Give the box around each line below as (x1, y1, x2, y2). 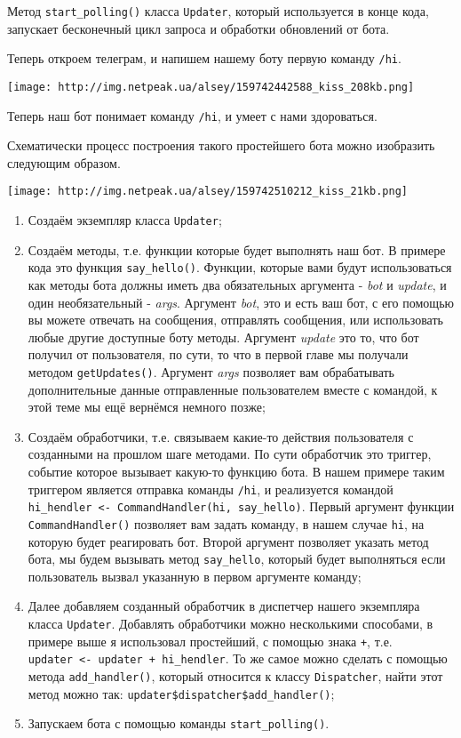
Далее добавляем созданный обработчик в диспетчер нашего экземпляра (28, 597, 420, 615)
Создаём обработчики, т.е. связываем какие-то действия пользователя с (28, 427, 414, 445)
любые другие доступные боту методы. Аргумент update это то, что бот (28, 327, 419, 346)
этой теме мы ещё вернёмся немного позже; (28, 397, 266, 416)
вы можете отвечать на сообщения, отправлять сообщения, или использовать (28, 310, 443, 329)
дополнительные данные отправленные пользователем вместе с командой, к (28, 380, 438, 398)
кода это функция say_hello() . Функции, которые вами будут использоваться (28, 258, 452, 277)
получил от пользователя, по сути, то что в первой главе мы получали (28, 345, 409, 364)
